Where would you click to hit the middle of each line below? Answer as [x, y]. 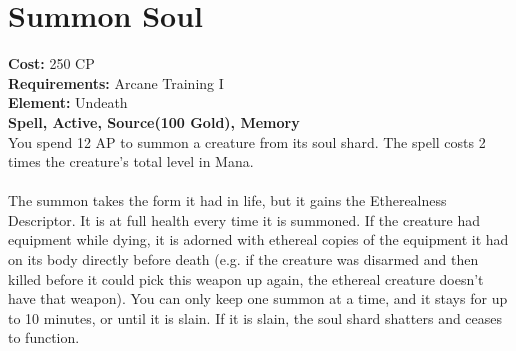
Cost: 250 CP [51, 63]
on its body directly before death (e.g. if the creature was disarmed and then [243, 259]
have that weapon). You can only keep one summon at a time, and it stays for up [258, 298]
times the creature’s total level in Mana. [131, 161]
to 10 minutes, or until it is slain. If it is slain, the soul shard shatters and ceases [255, 317]
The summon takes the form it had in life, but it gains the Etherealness [227, 200]
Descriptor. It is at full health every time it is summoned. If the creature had [244, 219]
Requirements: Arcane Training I [116, 82]
